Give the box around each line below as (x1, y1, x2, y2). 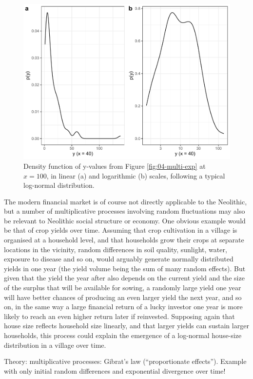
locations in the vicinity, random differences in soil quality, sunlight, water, (4, 244, 227, 254)
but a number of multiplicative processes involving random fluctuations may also (4, 206, 245, 216)
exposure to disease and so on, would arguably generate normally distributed (4, 254, 234, 264)
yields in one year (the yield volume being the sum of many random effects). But (4, 263, 246, 273)
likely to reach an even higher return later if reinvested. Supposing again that (4, 311, 235, 321)
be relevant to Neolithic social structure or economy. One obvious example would (4, 215, 246, 225)
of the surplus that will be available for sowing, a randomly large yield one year (4, 282, 241, 293)
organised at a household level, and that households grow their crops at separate (4, 235, 244, 245)
